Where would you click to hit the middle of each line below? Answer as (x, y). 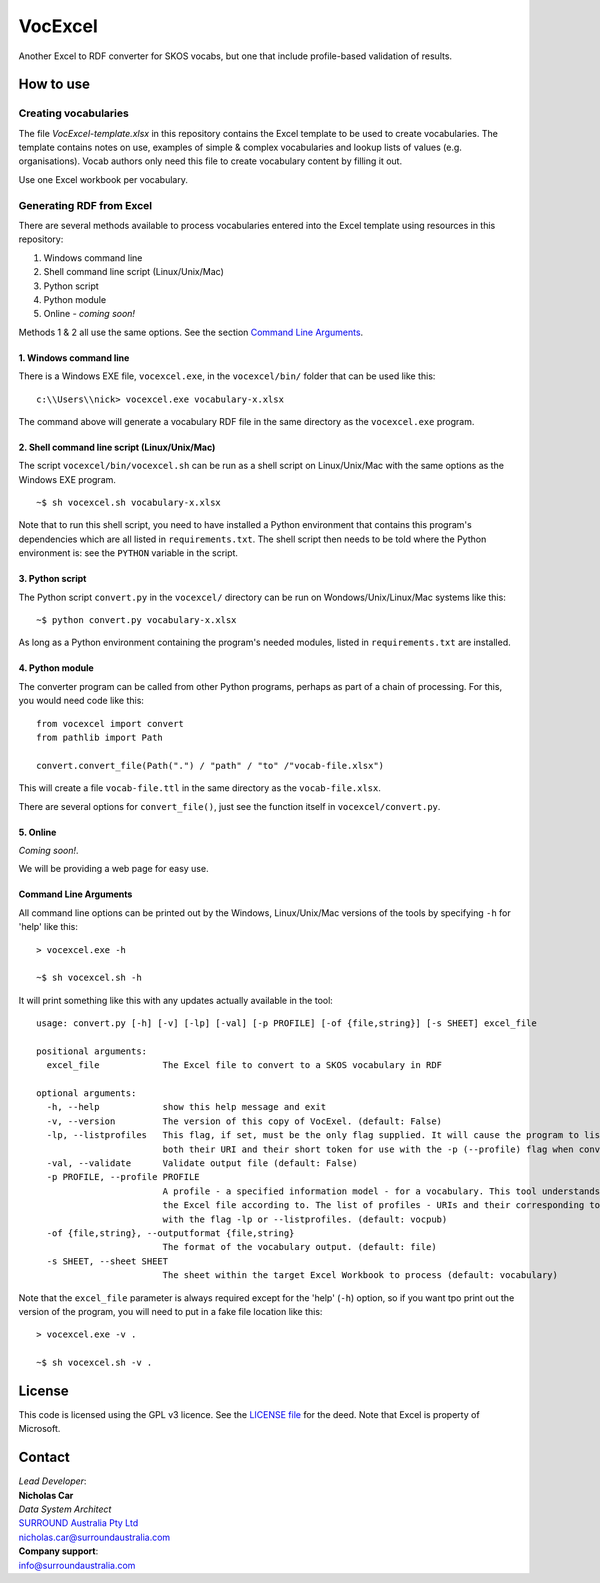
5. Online (37, 832)
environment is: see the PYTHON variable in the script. (128, 553)
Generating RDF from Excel (85, 205)
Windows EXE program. (67, 479)
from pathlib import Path (100, 737)
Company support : (58, 1551)
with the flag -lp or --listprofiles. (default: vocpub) (305, 1219)
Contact (44, 1457)
